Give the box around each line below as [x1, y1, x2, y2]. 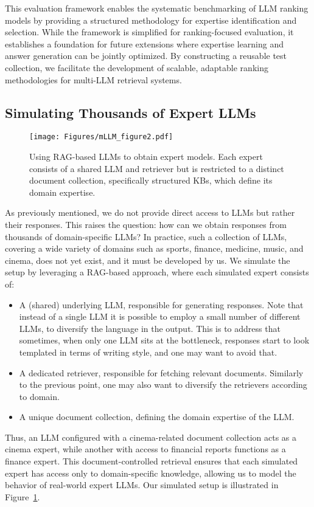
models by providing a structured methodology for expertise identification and [5, 13, 297, 26]
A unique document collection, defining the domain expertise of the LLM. [19, 410, 295, 423]
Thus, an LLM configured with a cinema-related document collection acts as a [5, 430, 296, 443]
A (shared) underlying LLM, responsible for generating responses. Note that [19, 298, 304, 311]
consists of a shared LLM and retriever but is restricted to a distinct [29, 162, 284, 174]
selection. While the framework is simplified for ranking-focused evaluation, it [5, 26, 294, 38]
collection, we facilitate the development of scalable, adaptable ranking [5, 61, 268, 74]
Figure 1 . [5, 490, 40, 503]
